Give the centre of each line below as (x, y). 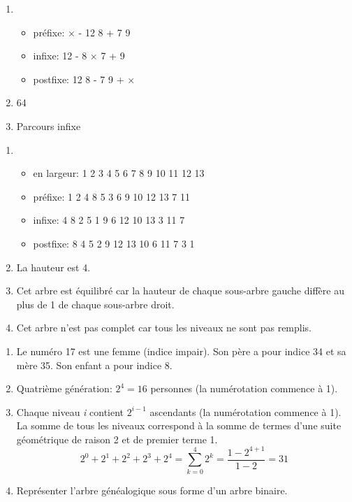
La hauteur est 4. (53, 267)
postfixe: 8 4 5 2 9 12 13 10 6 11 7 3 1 (114, 243)
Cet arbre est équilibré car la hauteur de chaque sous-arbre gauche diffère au (180, 291)
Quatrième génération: (64, 388)
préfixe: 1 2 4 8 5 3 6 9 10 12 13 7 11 (111, 196)
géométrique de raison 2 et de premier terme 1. (117, 439)
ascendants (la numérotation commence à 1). (245, 411)
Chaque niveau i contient (70, 411)
